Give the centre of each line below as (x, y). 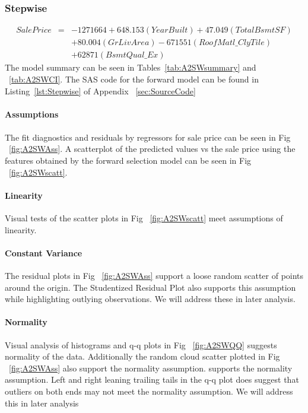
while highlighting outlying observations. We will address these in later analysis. (150, 299)
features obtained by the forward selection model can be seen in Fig (128, 161)
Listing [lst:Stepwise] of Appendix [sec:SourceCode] (100, 90)
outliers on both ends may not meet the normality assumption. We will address (149, 391)
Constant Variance (44, 252)
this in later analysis (42, 403)
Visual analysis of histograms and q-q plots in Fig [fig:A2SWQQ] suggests (141, 344)
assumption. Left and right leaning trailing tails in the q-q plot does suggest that (152, 379)
